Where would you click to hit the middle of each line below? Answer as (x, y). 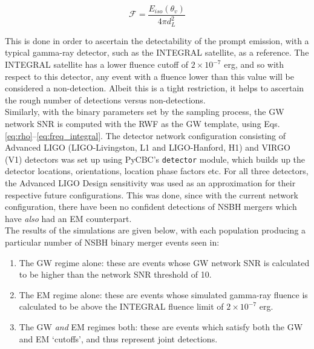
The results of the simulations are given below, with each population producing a (155, 230)
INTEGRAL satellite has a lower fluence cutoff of (97, 64)
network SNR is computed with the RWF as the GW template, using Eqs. (142, 124)
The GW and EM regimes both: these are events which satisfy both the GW (161, 326)
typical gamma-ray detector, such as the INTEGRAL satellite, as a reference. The (157, 52)
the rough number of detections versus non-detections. (105, 99)
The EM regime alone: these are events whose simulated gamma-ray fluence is (163, 294)
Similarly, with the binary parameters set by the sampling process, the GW (145, 112)
